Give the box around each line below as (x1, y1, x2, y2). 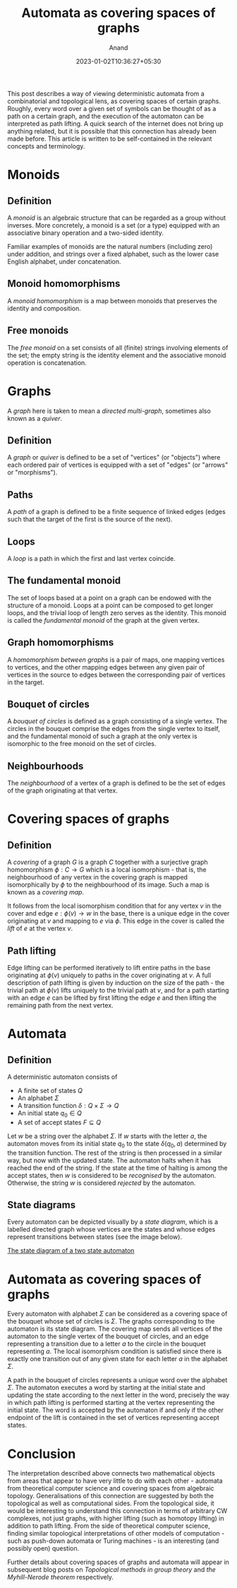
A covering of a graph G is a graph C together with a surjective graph (7, 858, 208, 867)
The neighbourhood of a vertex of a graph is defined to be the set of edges (7, 779, 226, 788)
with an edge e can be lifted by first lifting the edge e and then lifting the (7, 993, 217, 1002)
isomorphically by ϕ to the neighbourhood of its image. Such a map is (7, 880, 210, 889)
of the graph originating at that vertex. (7, 786, 118, 795)
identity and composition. (7, 304, 81, 313)
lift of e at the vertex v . (7, 924, 73, 933)
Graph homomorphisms (7, 636, 114, 648)
